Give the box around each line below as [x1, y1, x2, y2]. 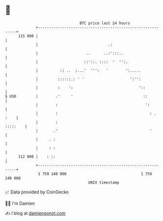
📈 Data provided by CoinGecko [5, 189, 69, 195]
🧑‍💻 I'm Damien [5, 200, 35, 206]
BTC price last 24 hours [79, 21, 131, 26]
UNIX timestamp [88, 180, 119, 185]
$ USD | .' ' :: [5, 94, 148, 99]
